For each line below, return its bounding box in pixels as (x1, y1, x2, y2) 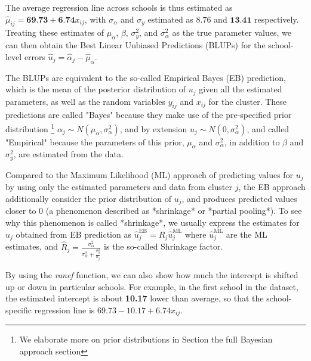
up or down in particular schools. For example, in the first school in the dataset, (5, 280, 298, 292)
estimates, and (5, 240, 58, 253)
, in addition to (224, 135, 280, 148)
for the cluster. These (208, 95, 287, 107)
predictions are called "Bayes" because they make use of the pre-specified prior (5, 108, 292, 121)
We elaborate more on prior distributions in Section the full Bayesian (19, 333, 273, 346)
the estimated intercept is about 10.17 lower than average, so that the (5, 292, 264, 304)
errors (24, 50, 46, 63)
